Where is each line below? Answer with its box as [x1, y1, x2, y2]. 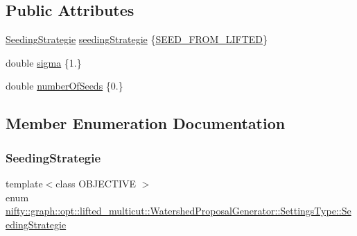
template [6, 176, 43, 190]
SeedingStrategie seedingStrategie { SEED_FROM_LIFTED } [6, 32, 268, 47]
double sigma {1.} [6, 55, 82, 69]
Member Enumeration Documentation [6, 112, 286, 134]
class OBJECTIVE [55, 176, 136, 190]
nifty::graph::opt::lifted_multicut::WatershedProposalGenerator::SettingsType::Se [6, 203, 351, 218]
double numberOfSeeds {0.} [6, 78, 123, 93]
